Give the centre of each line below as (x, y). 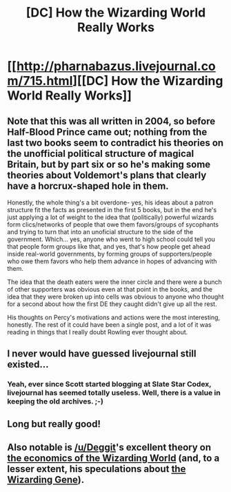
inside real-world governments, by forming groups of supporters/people (110, 254)
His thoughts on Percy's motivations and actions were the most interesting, (114, 317)
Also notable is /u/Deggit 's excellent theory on (109, 447)
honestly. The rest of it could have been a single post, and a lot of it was (109, 325)
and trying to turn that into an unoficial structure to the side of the (100, 232)
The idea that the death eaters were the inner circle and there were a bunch (114, 282)
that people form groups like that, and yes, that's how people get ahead (109, 246)
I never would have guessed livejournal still (102, 354)
